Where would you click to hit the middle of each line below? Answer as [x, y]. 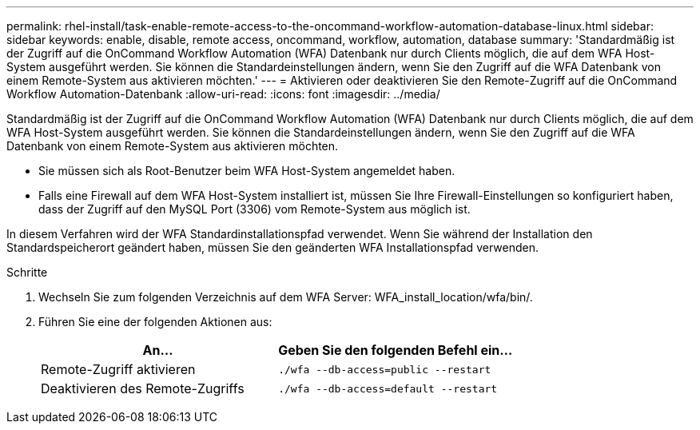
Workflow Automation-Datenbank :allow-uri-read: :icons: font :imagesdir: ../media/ [223, 94]
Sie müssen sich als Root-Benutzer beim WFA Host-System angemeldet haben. [247, 171]
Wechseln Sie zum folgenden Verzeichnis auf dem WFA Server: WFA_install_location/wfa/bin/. [286, 297]
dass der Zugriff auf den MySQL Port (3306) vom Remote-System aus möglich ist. [255, 209]
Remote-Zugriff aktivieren [118, 369]
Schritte [27, 272]
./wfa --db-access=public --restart [385, 369]
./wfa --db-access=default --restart [388, 388]
